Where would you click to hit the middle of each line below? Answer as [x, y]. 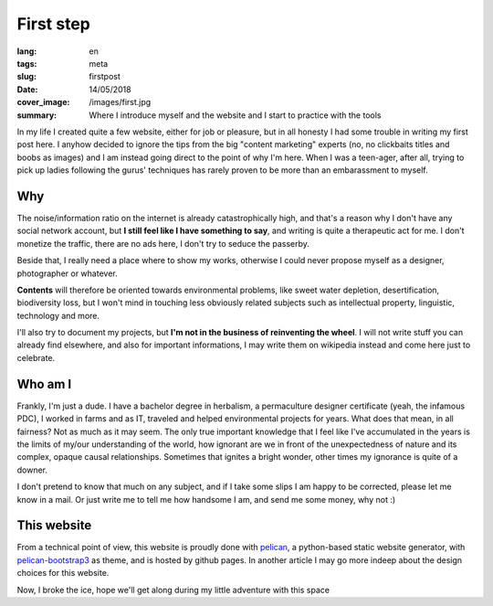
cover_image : [43, 102]
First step [53, 24]
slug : [26, 77]
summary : [37, 115]
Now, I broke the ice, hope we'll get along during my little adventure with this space [173, 590]
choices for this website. [63, 573]
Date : [27, 89]
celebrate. [36, 357]
